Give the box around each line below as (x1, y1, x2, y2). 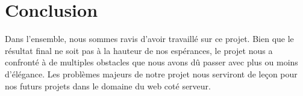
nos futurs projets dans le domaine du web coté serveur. (5, 79, 211, 92)
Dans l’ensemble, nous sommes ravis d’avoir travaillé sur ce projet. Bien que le (5, 32, 294, 45)
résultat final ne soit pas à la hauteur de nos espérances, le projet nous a (5, 44, 273, 56)
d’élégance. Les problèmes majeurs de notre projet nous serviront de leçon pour (5, 67, 298, 80)
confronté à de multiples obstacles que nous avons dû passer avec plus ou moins (5, 56, 298, 68)
